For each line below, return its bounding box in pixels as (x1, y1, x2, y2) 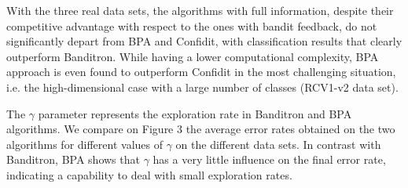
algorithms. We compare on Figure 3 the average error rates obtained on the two (6, 121, 395, 137)
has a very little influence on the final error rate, (153, 151, 386, 168)
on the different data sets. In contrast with (175, 136, 381, 152)
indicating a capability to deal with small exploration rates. (6, 166, 292, 183)
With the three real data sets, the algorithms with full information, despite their (6, 2, 394, 18)
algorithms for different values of (6, 136, 163, 152)
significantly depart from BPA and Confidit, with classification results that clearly (6, 33, 402, 49)
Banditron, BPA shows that (6, 151, 140, 168)
